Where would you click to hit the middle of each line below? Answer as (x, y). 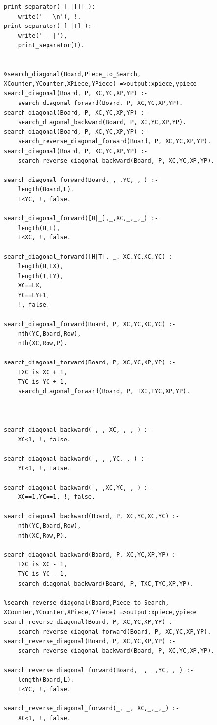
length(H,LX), (41, 267)
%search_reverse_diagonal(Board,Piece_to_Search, (86, 603)
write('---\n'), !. (49, 16)
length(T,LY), (41, 276)
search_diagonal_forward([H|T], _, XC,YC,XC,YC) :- (90, 257)
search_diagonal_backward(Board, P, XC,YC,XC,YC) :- (92, 516)
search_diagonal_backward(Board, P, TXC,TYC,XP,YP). (106, 583)
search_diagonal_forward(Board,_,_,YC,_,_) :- (81, 180)
